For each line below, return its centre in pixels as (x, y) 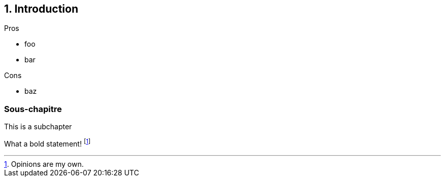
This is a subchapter (38, 127)
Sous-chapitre (33, 109)
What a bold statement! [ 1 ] (47, 143)
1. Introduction (41, 9)
